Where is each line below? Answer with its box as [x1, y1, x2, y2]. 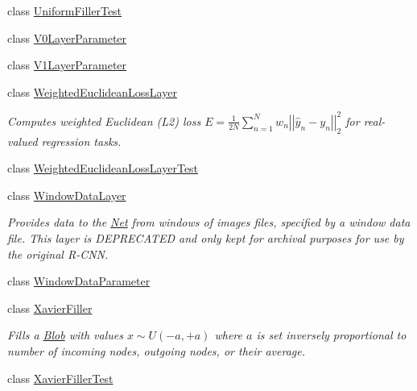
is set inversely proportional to [256, 327, 407, 343]
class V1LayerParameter [7, 56, 127, 73]
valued [7, 132, 38, 149]
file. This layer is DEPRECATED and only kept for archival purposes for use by [7, 230, 404, 247]
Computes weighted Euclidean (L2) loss [7, 112, 201, 129]
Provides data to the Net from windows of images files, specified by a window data [7, 214, 411, 231]
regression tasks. [41, 132, 122, 149]
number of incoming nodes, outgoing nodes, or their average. [7, 343, 306, 360]
